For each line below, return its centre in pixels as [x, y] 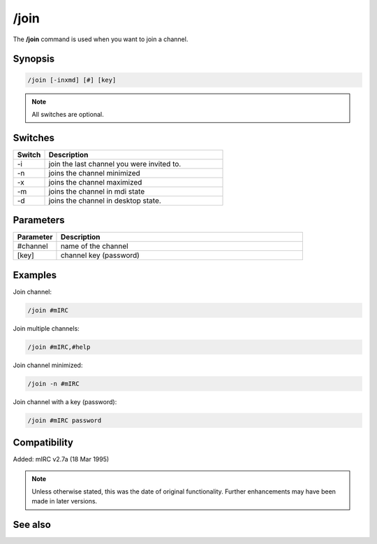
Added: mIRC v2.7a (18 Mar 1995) [61, 459]
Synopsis [34, 59]
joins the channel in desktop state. [105, 201]
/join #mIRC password [65, 420]
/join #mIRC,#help [59, 347]
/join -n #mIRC [53, 384]
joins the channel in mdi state [97, 191]
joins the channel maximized [95, 182]
